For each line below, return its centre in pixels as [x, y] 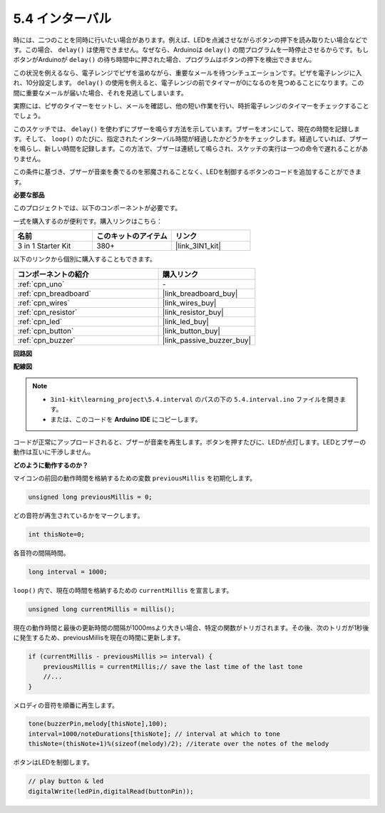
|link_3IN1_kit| [198, 246]
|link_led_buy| [186, 321]
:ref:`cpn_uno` [41, 284]
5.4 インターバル [62, 19]
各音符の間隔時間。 [41, 553]
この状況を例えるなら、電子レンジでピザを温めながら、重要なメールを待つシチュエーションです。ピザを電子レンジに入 [188, 73]
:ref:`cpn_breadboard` [55, 294]
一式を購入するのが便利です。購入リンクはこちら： [88, 221]
